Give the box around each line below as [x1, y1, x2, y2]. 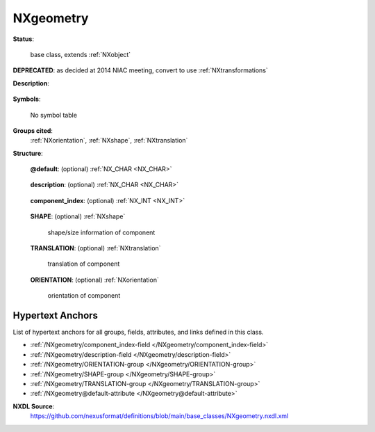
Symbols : [12, 95, 41, 104]
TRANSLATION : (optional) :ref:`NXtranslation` [30, 244, 161, 253]
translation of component [47, 259, 120, 268]
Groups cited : [12, 126, 53, 135]
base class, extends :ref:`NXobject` [30, 50, 131, 58]
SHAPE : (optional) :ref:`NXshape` [30, 212, 126, 221]
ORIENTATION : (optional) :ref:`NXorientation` [30, 275, 159, 284]
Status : [12, 35, 35, 43]
